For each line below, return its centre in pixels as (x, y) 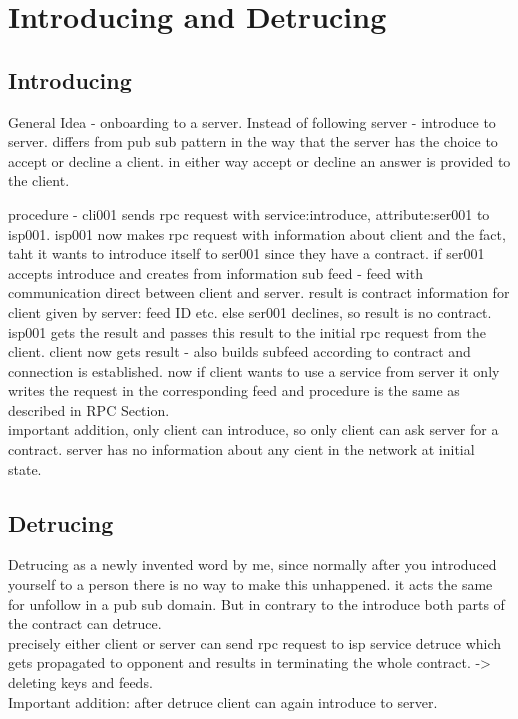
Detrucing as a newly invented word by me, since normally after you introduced (252, 564)
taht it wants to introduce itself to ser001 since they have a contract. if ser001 (246, 253)
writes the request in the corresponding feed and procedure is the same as (234, 390)
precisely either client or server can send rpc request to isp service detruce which (255, 642)
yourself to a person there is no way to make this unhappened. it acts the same (250, 584)
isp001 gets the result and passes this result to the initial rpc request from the (247, 331)
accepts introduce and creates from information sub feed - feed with (215, 272)
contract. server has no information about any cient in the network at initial (241, 449)
